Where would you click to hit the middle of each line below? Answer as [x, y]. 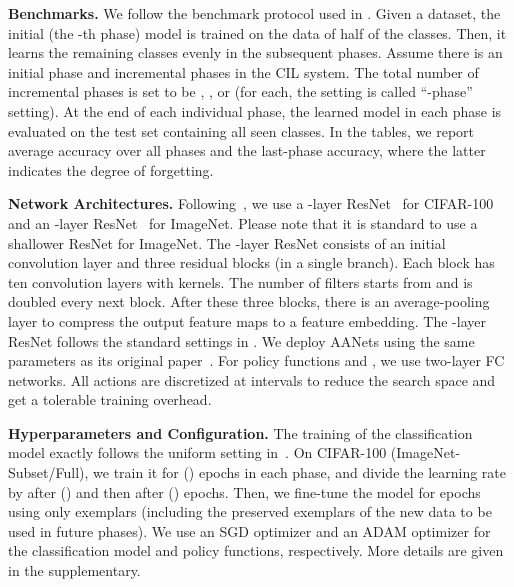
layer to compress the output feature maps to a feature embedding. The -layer [247, 320]
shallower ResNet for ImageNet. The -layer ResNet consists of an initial [227, 242]
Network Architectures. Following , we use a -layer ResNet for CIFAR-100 [251, 203]
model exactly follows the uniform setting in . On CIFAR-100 [197, 452]
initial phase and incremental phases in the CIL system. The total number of [243, 71]
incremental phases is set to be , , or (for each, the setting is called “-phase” [240, 91]
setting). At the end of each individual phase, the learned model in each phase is [255, 110]
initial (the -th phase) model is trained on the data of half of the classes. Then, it [257, 32]
